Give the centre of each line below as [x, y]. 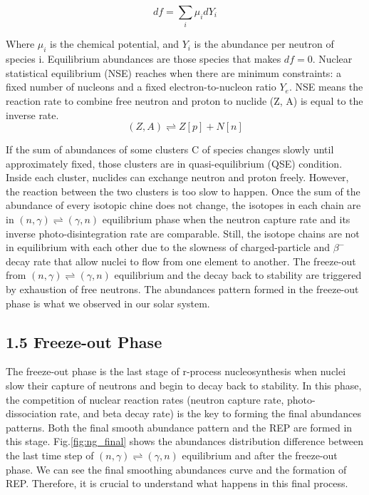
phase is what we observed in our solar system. [108, 303]
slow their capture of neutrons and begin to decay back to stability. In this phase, [184, 386]
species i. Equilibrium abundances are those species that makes [144, 59]
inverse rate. [32, 114]
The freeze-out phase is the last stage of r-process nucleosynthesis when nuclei [176, 371]
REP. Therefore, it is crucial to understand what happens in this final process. [177, 483]
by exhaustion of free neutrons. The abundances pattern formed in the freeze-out [182, 289]
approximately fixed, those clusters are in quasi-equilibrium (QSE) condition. [174, 163]
